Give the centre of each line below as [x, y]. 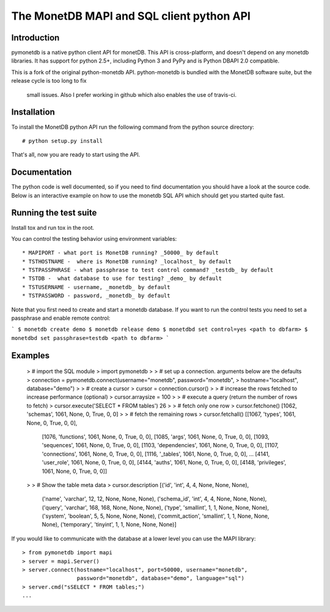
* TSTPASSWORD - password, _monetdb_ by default [96, 296]
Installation [33, 112]
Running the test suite [54, 213]
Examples [31, 355]
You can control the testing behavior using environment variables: [94, 238]
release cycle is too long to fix [49, 81]
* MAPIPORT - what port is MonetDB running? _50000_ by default [121, 253]
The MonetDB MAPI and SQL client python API [131, 16]
